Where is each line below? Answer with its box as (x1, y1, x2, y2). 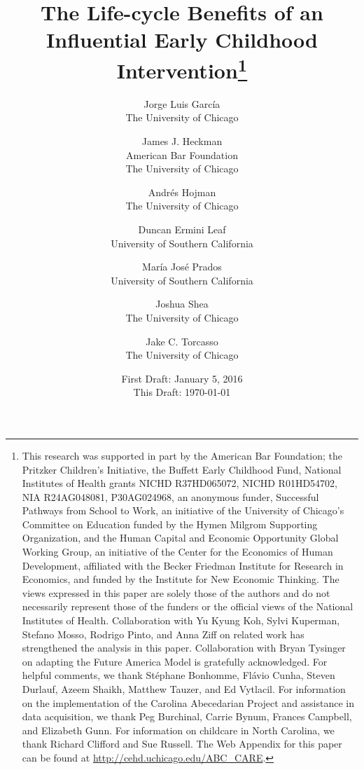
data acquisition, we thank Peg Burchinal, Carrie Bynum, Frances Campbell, (22, 709, 352, 724)
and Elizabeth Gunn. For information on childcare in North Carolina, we (22, 722, 335, 737)
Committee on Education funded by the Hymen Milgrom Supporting (22, 516, 318, 531)
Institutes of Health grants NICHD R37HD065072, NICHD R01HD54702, (22, 476, 337, 490)
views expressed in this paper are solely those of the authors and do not (22, 585, 330, 600)
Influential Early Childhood (46, 25, 318, 54)
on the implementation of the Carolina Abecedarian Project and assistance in (22, 695, 355, 710)
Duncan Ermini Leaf (138, 221, 226, 236)
